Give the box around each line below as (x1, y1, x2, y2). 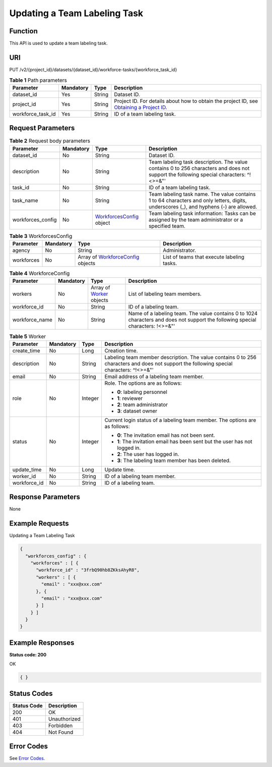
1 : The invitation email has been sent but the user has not (117, 438, 252, 445)
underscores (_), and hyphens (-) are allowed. (149, 203, 257, 210)
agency (12, 247, 30, 253)
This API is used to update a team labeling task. (9, 40, 108, 46)
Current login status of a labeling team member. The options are (104, 417, 256, 424)
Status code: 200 (9, 651, 47, 657)
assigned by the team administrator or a (149, 216, 243, 223)
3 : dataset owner (117, 407, 158, 414)
